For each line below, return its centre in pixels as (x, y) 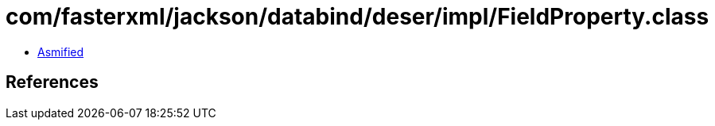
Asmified (61, 52)
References (52, 82)
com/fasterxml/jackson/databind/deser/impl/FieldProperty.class (357, 17)
